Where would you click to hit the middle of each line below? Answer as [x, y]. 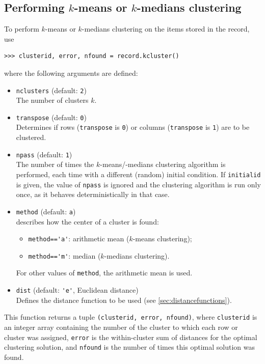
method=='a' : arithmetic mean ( [79, 239]
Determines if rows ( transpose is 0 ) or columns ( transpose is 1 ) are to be [133, 127]
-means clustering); [162, 239]
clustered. [31, 137]
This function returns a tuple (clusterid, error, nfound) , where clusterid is [131, 317]
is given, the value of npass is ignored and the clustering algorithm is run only [138, 184]
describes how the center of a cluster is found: [87, 221]
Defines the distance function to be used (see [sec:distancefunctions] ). [124, 300]
